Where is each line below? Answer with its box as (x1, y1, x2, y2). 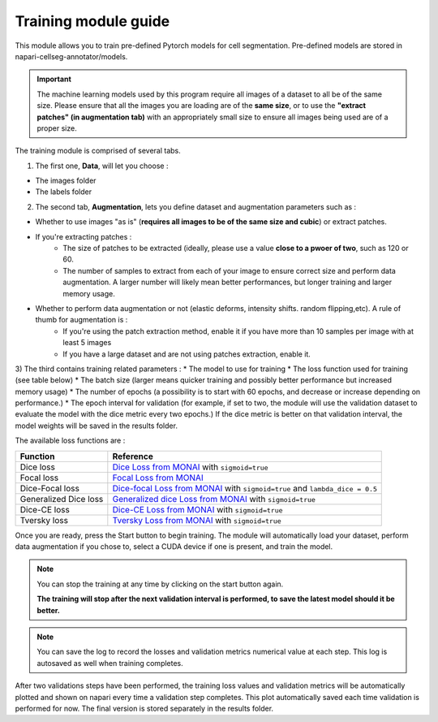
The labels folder (35, 187, 92, 197)
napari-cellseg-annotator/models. (15, 51, 128, 61)
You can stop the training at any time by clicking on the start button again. (36, 579, 284, 589)
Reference (112, 451, 153, 462)
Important (36, 74, 72, 84)
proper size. (36, 123, 77, 133)
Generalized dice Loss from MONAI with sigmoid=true (112, 493, 316, 504)
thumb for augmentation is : (35, 315, 128, 325)
